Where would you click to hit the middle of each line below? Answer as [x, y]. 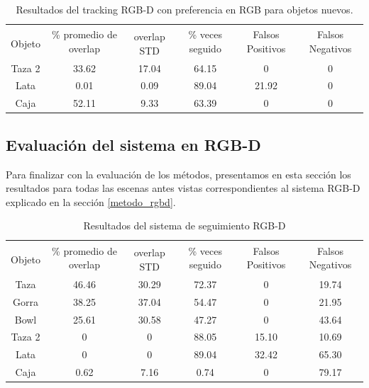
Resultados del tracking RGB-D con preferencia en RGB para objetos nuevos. [184, 9]
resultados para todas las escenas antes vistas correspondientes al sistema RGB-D [183, 188]
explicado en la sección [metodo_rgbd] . [91, 201]
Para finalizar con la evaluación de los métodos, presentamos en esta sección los [178, 174]
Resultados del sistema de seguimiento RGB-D [184, 226]
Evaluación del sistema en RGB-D [133, 144]
